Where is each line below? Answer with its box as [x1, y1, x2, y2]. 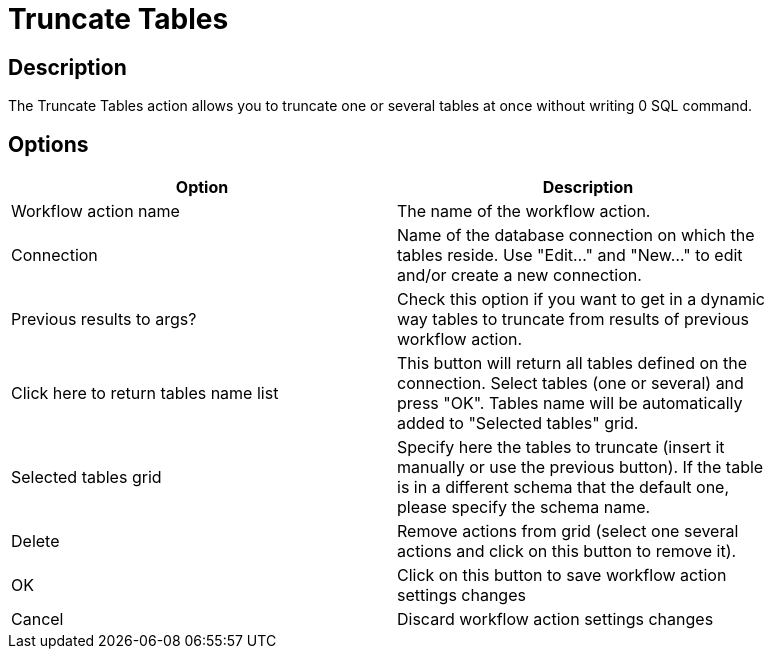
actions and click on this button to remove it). [397, 541, 737, 562]
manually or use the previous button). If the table [397, 457, 764, 478]
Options [8, 131, 89, 157]
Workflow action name [11, 201, 180, 222]
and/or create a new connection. [397, 265, 642, 286]
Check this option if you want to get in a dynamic [397, 289, 765, 310]
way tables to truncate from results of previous [397, 309, 749, 330]
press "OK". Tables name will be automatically [397, 393, 743, 414]
